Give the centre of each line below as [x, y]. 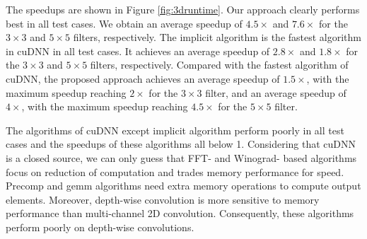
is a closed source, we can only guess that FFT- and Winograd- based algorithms [181, 157]
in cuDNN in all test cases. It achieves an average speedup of [138, 51]
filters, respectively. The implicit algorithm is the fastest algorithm [217, 37]
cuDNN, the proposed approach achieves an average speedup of [143, 78]
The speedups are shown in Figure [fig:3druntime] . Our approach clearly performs [183, 9]
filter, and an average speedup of [276, 92]
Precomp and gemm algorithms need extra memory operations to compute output [183, 186]
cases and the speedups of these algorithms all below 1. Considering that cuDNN [181, 144]
